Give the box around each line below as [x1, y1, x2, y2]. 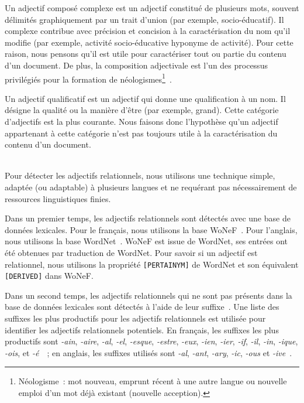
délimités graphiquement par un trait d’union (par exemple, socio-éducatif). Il [5, 13, 284, 25]
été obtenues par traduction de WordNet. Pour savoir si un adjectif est [5, 246, 258, 258]
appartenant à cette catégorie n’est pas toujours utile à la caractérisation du [5, 127, 278, 139]
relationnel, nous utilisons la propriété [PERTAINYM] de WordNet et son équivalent [5, 258, 299, 270]
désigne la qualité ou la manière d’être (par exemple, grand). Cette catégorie [5, 104, 279, 116]
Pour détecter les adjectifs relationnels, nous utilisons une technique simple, [5, 169, 275, 182]
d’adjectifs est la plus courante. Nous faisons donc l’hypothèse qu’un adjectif [5, 115, 278, 127]
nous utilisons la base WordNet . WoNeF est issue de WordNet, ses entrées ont [5, 235, 288, 247]
